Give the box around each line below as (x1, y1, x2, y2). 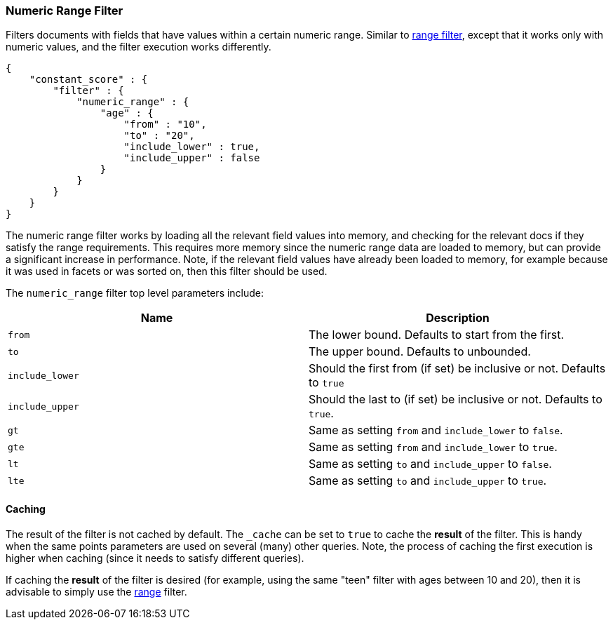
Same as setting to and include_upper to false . (309, 457, 552, 471)
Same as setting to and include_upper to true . (309, 473, 547, 488)
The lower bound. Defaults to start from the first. (309, 328, 565, 342)
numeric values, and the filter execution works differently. (6, 41, 271, 53)
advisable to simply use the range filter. (6, 585, 187, 598)
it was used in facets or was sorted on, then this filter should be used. (6, 265, 328, 278)
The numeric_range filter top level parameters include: (6, 287, 264, 300)
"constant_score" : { (29, 74, 148, 86)
